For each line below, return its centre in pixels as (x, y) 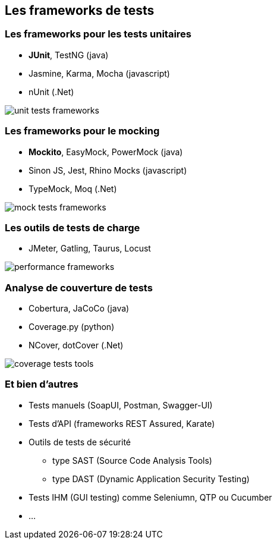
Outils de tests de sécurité (80, 442)
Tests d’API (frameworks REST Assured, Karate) (122, 423)
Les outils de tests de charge (73, 227)
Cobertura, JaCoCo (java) (79, 309)
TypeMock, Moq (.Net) (73, 188)
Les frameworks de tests (80, 10)
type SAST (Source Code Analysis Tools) (132, 460)
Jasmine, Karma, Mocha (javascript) (99, 73)
